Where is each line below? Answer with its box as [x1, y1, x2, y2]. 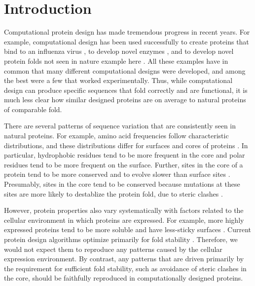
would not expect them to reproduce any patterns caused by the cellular [4, 244, 222, 254]
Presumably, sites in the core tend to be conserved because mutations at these [4, 179, 240, 189]
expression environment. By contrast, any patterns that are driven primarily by [4, 253, 244, 264]
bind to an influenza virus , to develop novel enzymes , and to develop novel [4, 46, 234, 56]
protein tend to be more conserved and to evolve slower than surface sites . [4, 169, 230, 179]
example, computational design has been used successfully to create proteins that [4, 36, 249, 46]
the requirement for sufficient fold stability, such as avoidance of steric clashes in [4, 263, 247, 273]
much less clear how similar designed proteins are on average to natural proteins [4, 94, 246, 105]
